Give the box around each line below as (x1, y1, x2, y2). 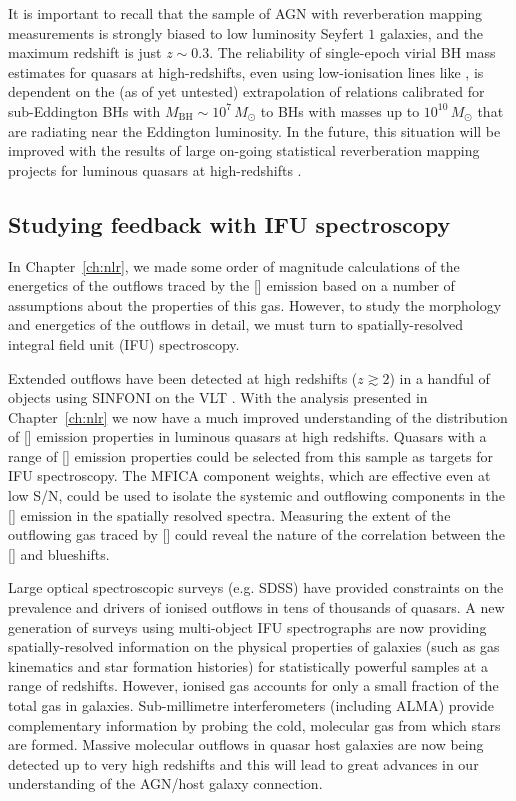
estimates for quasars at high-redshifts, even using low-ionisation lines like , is (8, 61, 484, 82)
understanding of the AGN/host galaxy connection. (8, 773, 323, 794)
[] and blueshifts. (8, 543, 110, 564)
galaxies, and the (379, 22, 484, 43)
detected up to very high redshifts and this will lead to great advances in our (8, 753, 479, 774)
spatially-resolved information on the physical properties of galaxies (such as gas (8, 636, 500, 657)
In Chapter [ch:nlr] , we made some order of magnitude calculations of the (8, 255, 460, 276)
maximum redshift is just (8, 42, 162, 63)
